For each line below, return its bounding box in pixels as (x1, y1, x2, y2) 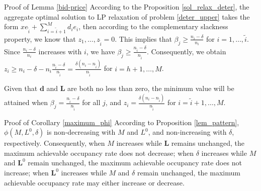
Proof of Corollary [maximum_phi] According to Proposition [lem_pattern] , (4, 117, 239, 127)
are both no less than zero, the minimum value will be (67, 83, 234, 93)
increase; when (4, 167, 49, 178)
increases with (38, 46, 82, 56)
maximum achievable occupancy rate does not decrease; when (4, 147, 194, 158)
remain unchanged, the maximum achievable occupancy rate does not (28, 157, 242, 168)
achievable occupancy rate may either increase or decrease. (4, 177, 185, 187)
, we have (86, 46, 115, 56)
